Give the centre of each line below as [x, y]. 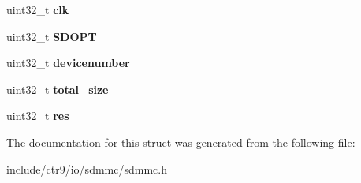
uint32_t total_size [58, 89]
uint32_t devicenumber [68, 63]
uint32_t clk [38, 9]
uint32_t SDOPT [52, 36]
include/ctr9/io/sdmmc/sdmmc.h [87, 168]
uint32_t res [38, 116]
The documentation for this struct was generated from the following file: [181, 142]
